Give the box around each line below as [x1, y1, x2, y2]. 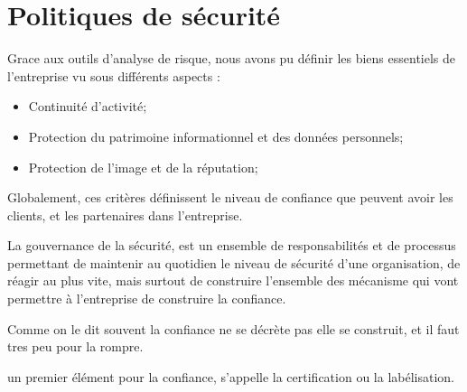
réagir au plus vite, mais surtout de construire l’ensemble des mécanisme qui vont [7, 271, 459, 290]
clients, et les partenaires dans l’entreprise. [7, 205, 243, 224]
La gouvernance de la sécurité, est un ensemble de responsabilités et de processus [7, 236, 456, 255]
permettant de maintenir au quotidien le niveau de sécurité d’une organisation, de [7, 253, 461, 272]
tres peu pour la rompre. [7, 337, 144, 356]
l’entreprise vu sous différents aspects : [7, 66, 220, 85]
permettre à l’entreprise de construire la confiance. [7, 289, 286, 308]
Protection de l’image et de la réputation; [28, 157, 258, 176]
